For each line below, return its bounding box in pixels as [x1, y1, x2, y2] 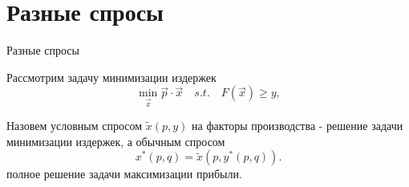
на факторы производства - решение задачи [192, 117, 403, 134]
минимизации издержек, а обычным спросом [6, 132, 225, 149]
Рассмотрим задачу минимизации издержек [6, 68, 217, 85]
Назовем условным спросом [6, 117, 143, 134]
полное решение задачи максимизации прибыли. [6, 165, 242, 182]
